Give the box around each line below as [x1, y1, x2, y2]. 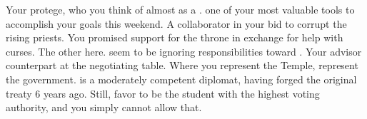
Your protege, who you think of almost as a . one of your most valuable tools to [6, 2, 355, 16]
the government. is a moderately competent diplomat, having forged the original [6, 71, 357, 86]
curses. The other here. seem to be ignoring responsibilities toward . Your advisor [6, 43, 362, 58]
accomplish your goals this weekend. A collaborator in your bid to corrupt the [6, 16, 347, 31]
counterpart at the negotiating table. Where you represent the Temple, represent [6, 58, 358, 73]
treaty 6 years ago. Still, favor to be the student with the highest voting [6, 86, 320, 100]
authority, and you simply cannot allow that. [6, 100, 202, 115]
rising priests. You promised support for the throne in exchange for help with [6, 30, 343, 45]
